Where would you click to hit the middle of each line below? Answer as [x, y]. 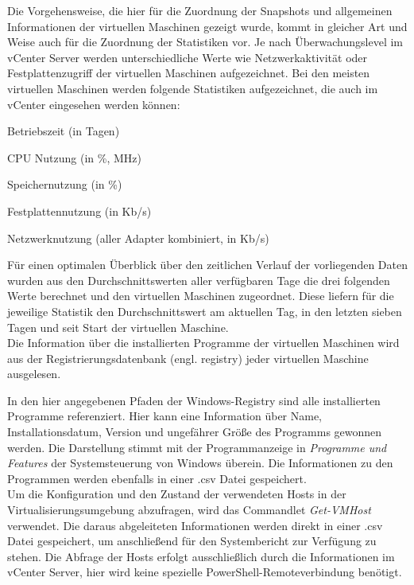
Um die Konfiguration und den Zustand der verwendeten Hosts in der [177, 494]
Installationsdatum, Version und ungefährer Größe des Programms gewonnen [195, 432]
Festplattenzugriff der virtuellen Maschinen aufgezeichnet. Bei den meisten [189, 73]
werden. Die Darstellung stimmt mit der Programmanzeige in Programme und [197, 447]
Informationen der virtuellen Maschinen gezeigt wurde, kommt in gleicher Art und [207, 26]
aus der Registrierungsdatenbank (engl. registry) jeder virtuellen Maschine [188, 358]
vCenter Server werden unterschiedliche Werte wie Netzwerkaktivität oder [188, 57]
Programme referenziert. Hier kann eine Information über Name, [165, 416]
